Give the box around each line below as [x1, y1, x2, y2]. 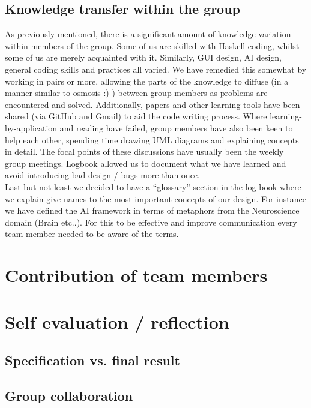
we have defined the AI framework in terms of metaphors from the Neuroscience [5, 204, 300, 217]
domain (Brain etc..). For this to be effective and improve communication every [5, 215, 297, 228]
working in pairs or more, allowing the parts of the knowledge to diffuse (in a [5, 74, 289, 87]
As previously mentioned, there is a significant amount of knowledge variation [5, 28, 291, 40]
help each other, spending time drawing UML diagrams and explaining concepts [5, 133, 299, 146]
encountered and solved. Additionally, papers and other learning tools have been [5, 98, 300, 110]
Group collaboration [5, 386, 133, 404]
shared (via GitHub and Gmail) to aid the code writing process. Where [5, 110, 267, 122]
